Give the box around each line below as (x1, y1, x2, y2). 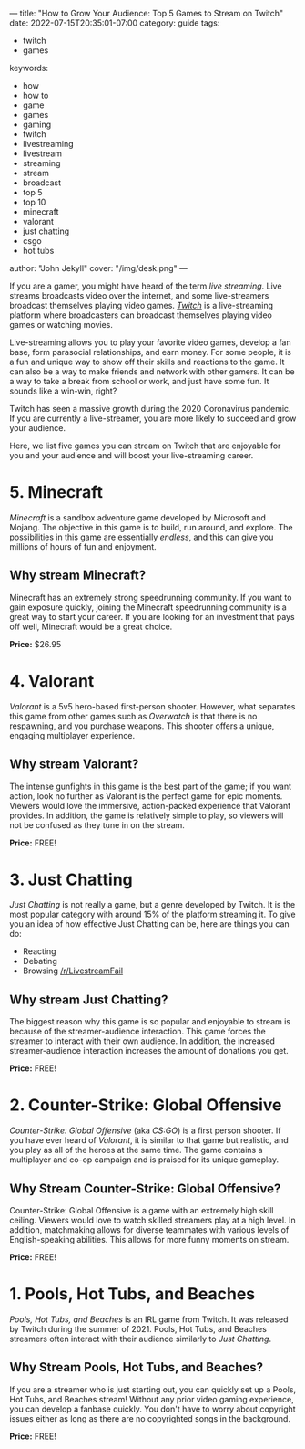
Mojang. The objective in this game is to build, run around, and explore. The (9, 521, 293, 532)
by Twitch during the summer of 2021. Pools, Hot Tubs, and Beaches (9, 1323, 267, 1334)
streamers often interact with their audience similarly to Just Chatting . (9, 1333, 271, 1344)
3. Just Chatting (9, 869, 134, 889)
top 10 (22, 196, 46, 207)
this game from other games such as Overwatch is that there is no (9, 710, 258, 721)
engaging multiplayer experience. (9, 730, 135, 740)
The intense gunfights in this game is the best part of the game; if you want (9, 781, 292, 792)
